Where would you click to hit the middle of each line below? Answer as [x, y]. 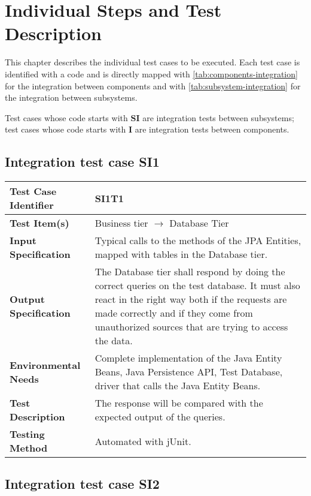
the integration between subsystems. [71, 97]
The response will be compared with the [179, 403]
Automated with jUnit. [143, 441]
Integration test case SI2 [82, 484]
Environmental [45, 365]
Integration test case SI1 [82, 162]
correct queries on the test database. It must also [197, 285]
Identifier [32, 205]
